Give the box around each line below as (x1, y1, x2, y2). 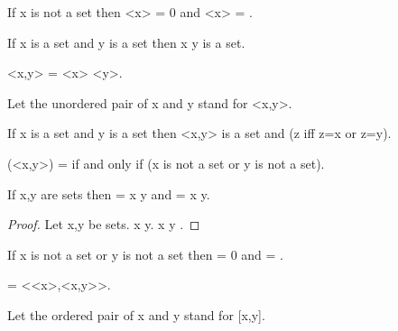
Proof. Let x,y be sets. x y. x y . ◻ (7, 215, 200, 234)
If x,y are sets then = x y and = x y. (7, 184, 210, 203)
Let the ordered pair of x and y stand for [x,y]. (7, 305, 265, 324)
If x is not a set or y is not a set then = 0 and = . (7, 244, 283, 263)
